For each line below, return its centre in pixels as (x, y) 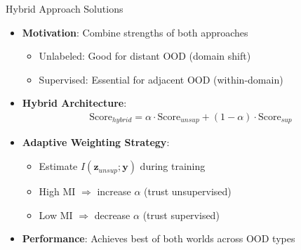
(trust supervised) (181, 215)
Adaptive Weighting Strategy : (96, 142)
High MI (57, 191)
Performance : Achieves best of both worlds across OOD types (159, 238)
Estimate (58, 166)
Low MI (56, 215)
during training (173, 166)
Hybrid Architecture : (74, 103)
